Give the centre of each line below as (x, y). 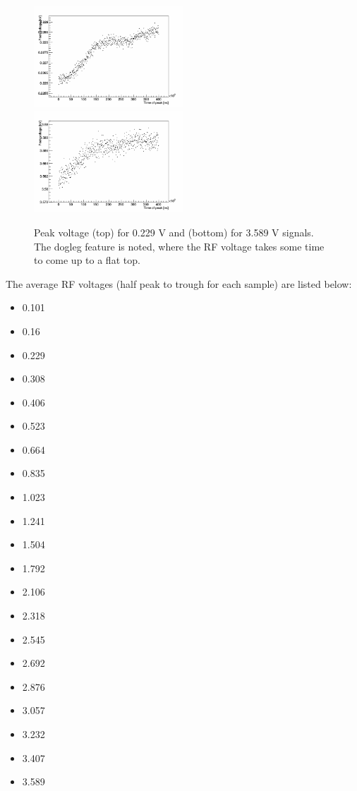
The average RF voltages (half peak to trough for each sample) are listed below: (179, 283)
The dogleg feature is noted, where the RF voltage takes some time (179, 246)
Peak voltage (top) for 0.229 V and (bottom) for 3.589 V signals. (174, 232)
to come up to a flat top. (87, 260)
